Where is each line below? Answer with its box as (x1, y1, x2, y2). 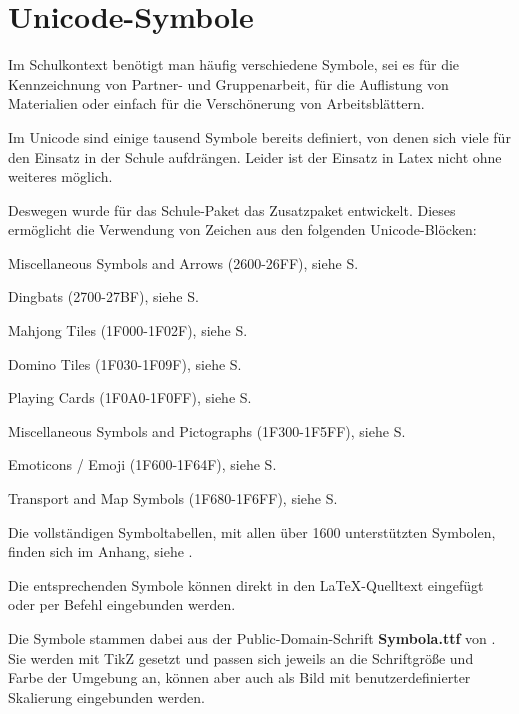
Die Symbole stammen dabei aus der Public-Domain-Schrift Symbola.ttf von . (8, 628, 496, 648)
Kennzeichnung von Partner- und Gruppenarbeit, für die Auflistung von (8, 73, 449, 94)
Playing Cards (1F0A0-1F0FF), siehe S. (8, 387, 252, 408)
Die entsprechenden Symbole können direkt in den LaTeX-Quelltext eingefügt (8, 574, 484, 595)
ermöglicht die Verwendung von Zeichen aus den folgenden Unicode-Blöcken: (8, 219, 477, 240)
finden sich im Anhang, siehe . (8, 541, 193, 562)
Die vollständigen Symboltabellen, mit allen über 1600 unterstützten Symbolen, (8, 521, 496, 542)
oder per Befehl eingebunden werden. (8, 594, 236, 615)
